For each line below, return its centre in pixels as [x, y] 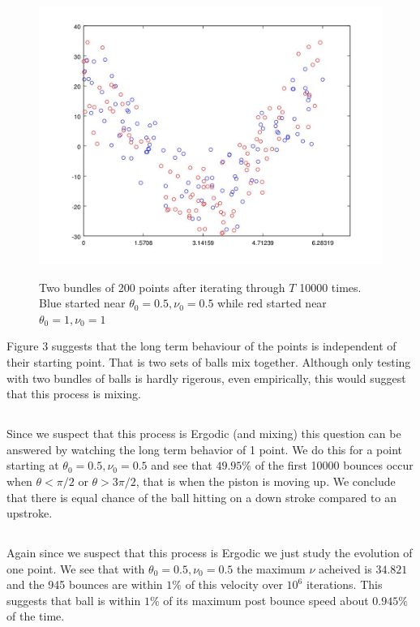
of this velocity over [234, 584]
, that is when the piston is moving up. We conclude [266, 481]
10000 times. [330, 287]
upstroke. [30, 513]
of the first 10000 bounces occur [334, 465]
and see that [182, 465]
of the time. [36, 616]
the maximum [271, 568]
